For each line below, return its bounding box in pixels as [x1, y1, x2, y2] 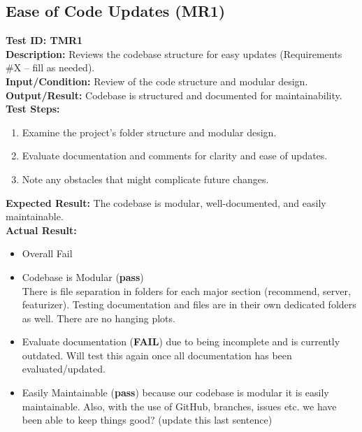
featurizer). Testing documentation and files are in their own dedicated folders [22, 297, 356, 312]
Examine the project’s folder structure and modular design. [22, 124, 277, 139]
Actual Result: [6, 222, 77, 237]
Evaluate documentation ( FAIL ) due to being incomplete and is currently [22, 334, 340, 349]
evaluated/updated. [22, 361, 106, 376]
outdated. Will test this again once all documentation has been [22, 347, 292, 362]
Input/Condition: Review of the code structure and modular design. [6, 73, 308, 88]
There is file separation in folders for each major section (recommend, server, [22, 283, 351, 298]
